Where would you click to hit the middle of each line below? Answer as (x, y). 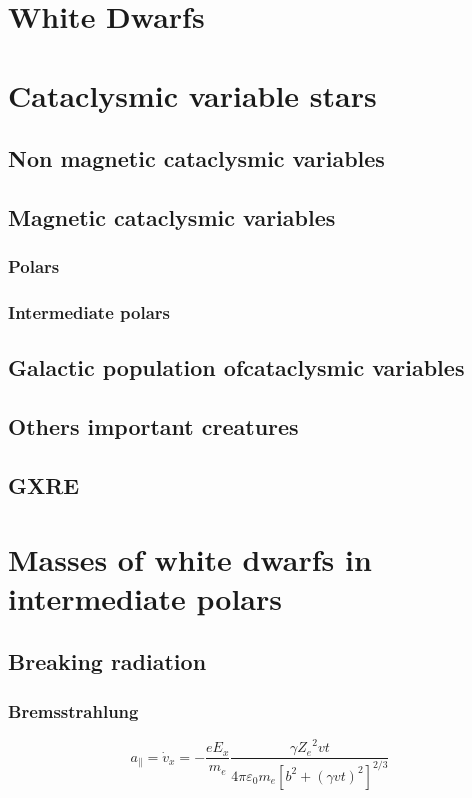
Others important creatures (153, 426)
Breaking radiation (107, 661)
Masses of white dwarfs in (190, 558)
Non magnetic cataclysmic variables (196, 158)
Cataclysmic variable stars (192, 94)
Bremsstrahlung (73, 710)
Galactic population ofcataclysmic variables (236, 367)
